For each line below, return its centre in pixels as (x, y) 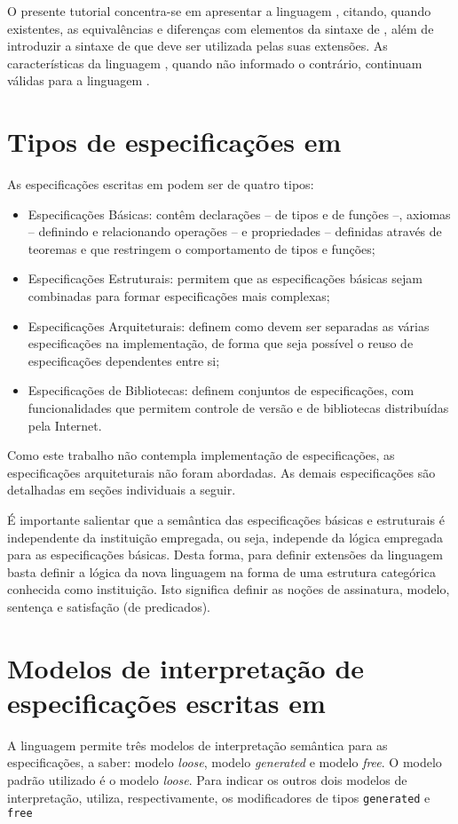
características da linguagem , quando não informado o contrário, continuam (215, 63)
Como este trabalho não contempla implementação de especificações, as (201, 455)
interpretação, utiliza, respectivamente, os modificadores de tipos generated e (219, 797)
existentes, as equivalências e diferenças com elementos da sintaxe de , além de (221, 28)
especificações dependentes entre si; (124, 360)
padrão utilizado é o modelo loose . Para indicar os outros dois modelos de (207, 780)
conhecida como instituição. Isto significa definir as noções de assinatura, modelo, (229, 589)
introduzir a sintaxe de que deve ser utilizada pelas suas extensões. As (197, 46)
